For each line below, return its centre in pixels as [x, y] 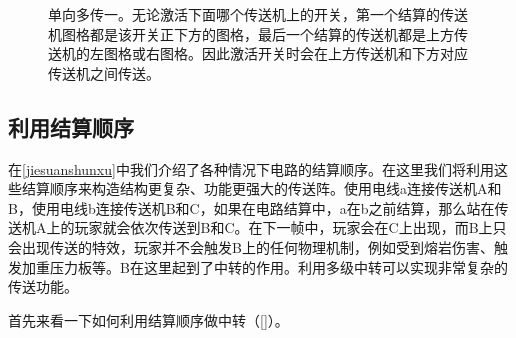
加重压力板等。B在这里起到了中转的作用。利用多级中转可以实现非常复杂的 [264, 266]
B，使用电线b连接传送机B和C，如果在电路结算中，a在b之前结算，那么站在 [251, 207]
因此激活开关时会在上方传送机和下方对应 [334, 53]
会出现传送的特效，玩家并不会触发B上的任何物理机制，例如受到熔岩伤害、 [251, 246]
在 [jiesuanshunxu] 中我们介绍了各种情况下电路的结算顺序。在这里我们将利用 [251, 168]
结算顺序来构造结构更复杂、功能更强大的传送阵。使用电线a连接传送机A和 [261, 188]
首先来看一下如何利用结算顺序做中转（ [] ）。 [148, 319]
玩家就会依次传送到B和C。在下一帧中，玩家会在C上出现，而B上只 [290, 227]
